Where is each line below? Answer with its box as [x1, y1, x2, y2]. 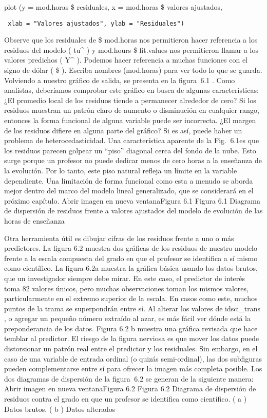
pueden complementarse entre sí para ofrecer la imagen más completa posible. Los [4, 363, 262, 374]
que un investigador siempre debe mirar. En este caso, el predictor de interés [4, 272, 245, 283]
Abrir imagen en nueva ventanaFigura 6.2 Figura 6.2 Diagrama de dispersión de [4, 383, 256, 394]
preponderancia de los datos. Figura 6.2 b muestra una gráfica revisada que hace [4, 323, 258, 333]
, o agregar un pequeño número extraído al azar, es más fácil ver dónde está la [4, 313, 251, 324]
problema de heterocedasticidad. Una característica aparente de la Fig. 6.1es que [4, 135, 259, 146]
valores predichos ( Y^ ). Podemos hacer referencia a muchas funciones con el [4, 54, 247, 65]
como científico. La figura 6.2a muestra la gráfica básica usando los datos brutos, [4, 263, 258, 273]
